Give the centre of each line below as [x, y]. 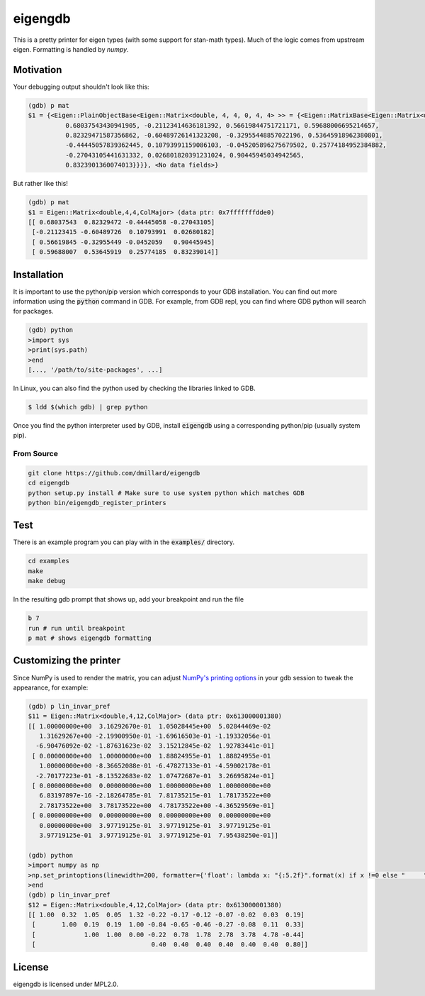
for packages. [33, 311]
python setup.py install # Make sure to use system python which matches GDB [166, 493]
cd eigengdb [49, 483]
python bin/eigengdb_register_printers [97, 503]
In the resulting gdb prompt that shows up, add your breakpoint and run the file [129, 599]
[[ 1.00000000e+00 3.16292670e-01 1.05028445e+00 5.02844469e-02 [149, 726]
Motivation [38, 70]
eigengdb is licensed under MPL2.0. [66, 984]
